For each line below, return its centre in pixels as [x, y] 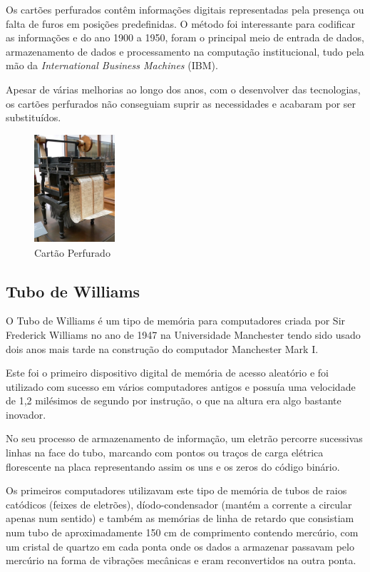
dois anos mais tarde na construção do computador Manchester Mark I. [162, 348]
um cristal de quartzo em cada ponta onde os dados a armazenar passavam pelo [180, 546]
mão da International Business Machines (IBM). [112, 65]
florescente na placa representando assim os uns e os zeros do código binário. [173, 466]
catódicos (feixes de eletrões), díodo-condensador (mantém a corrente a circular [179, 504]
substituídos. [34, 117]
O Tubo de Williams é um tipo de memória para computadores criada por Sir [176, 321]
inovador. [26, 414]
